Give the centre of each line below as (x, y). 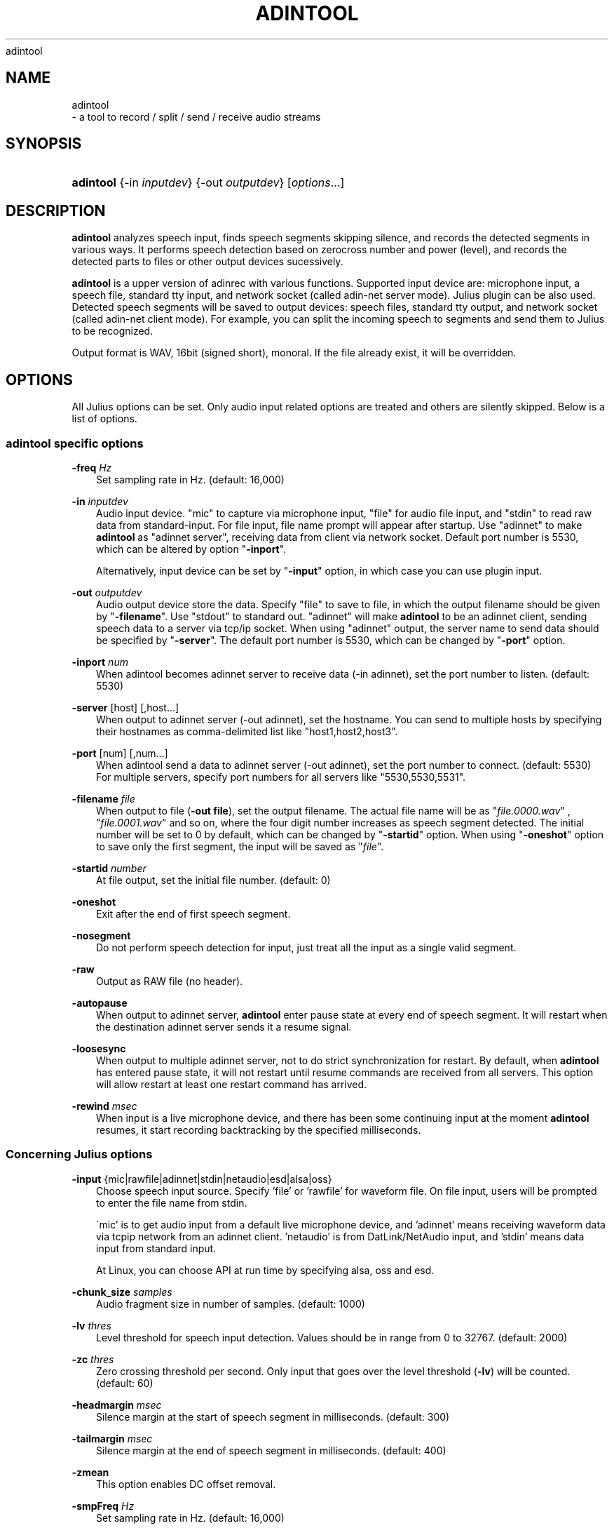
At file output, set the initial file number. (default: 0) (213, 880)
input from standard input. (156, 1248)
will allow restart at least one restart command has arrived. (232, 1084)
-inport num (100, 662)
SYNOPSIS (44, 144)
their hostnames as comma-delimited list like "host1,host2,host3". (247, 731)
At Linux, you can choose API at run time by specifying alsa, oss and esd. (265, 1270)
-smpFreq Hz (103, 1506)
